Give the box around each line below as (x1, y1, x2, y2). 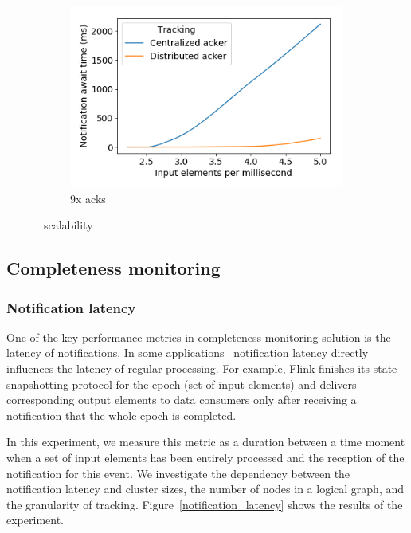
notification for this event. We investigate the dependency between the (6, 464, 350, 481)
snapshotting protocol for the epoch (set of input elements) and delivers (6, 375, 357, 392)
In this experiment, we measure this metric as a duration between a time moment (6, 433, 405, 450)
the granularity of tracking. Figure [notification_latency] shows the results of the (6, 496, 403, 512)
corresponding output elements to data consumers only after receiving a (6, 391, 357, 408)
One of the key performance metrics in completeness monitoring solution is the (6, 328, 391, 345)
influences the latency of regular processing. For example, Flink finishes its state (6, 360, 397, 376)
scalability (43, 217, 93, 233)
